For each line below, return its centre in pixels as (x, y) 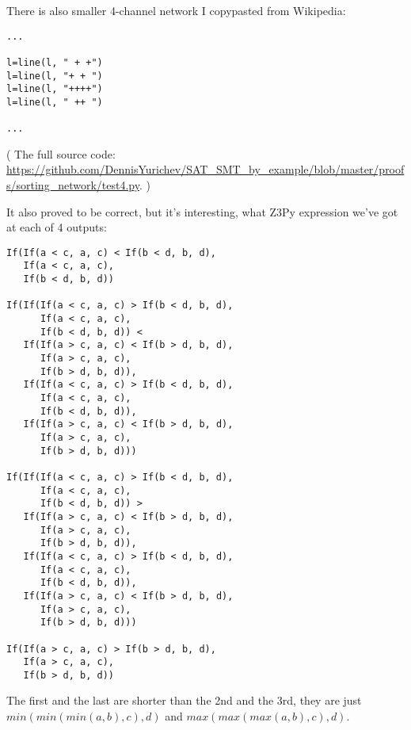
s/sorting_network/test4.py (73, 185)
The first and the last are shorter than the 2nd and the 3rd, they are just (184, 700)
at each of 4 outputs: (57, 227)
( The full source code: (61, 153)
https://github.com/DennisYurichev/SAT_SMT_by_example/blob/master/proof (205, 169)
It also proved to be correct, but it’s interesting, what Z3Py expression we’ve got (202, 211)
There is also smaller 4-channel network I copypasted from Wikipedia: (176, 10)
